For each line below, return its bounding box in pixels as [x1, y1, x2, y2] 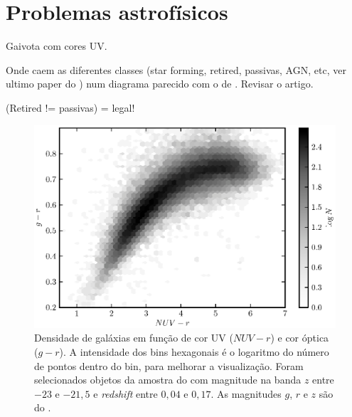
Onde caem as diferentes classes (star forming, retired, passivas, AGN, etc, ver [6, 62, 346, 77]
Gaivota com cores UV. [6, 38, 107, 53]
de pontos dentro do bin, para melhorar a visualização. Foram [34, 358, 304, 373]
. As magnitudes [210, 386, 282, 401]
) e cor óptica [270, 330, 329, 345]
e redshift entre [93, 386, 158, 401]
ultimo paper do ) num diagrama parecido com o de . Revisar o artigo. [6, 76, 314, 91]
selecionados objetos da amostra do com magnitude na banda [34, 372, 302, 387]
